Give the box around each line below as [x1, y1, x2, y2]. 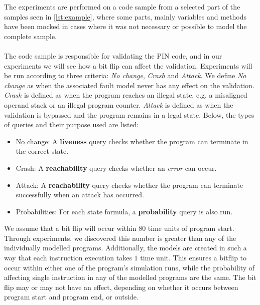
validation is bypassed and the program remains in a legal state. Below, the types [4, 109, 254, 120]
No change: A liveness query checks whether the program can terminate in [16, 136, 248, 146]
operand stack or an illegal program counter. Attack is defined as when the [4, 99, 233, 110]
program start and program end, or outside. [4, 291, 139, 302]
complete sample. [4, 31, 57, 41]
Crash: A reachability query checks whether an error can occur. [16, 162, 217, 173]
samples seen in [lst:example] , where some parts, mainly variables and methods [4, 11, 246, 22]
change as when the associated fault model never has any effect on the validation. [4, 80, 254, 90]
